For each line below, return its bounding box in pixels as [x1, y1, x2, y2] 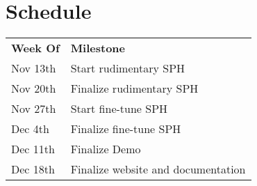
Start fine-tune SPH [70, 100, 168, 117]
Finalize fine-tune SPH [70, 121, 181, 137]
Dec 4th [11, 121, 49, 137]
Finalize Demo [70, 141, 141, 157]
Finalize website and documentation [70, 161, 246, 178]
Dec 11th [11, 141, 55, 157]
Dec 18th [11, 161, 55, 178]
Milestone [70, 40, 126, 56]
